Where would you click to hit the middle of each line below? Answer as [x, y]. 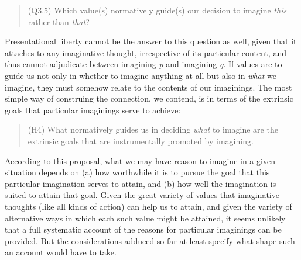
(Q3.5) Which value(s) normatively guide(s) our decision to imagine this [157, 10]
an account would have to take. [61, 252]
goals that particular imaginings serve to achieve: [93, 110]
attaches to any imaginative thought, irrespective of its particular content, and [146, 52]
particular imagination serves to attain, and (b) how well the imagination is [141, 183]
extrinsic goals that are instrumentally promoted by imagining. [141, 141]
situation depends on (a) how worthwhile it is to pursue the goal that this [137, 172]
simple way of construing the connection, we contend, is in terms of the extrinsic [149, 98]
